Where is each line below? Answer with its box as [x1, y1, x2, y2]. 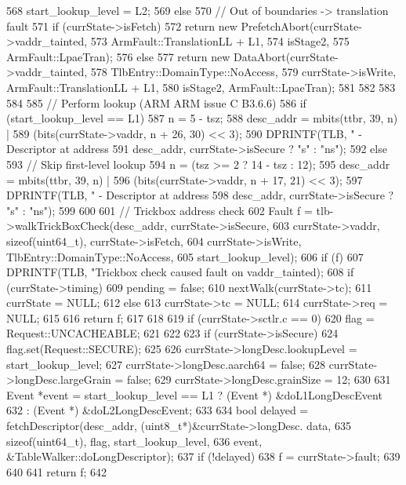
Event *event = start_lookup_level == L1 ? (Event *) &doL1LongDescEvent [6, 386, 382, 403]
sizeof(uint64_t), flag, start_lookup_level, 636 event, [6, 432, 263, 449]
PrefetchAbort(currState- [241, 17, 362, 34]
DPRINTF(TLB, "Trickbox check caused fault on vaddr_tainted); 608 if [6, 264, 354, 280]
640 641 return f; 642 [6, 463, 107, 480]
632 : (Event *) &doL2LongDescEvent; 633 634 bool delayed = [6, 402, 309, 418]
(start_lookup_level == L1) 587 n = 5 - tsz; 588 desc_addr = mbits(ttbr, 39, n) [6, 110, 398, 126]
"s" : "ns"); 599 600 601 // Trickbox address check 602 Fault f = [6, 202, 313, 218]
